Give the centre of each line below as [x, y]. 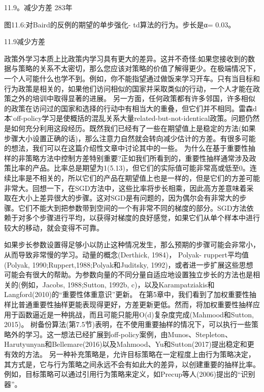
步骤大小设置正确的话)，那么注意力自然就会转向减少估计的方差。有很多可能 [130, 138]
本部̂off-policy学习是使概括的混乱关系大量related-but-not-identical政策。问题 [125, 118]
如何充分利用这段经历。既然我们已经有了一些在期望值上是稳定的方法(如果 [133, 128]
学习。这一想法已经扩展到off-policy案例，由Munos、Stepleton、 [128, 334]
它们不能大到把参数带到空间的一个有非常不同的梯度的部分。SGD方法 [132, 207]
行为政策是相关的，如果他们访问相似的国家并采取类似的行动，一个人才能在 [128, 88]
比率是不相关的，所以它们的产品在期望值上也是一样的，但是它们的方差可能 [135, 177]
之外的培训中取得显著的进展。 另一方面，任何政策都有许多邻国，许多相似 [133, 98]
